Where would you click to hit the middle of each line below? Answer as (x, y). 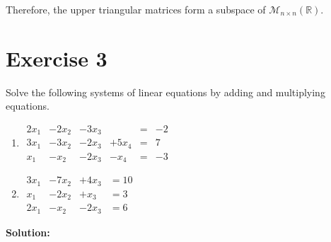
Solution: (28, 232)
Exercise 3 (57, 58)
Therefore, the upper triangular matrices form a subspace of (136, 9)
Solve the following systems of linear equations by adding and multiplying (165, 92)
